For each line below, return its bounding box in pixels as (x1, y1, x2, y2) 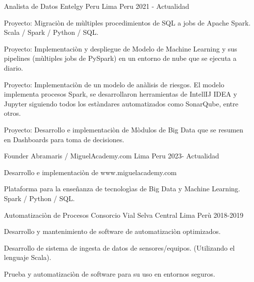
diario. (4, 62, 23, 73)
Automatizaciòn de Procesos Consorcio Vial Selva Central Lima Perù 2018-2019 (4, 209, 244, 220)
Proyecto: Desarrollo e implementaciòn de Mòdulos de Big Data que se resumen (4, 124, 244, 134)
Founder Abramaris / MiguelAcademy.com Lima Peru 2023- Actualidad (4, 151, 219, 161)
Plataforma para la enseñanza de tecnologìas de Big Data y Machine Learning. (4, 183, 240, 194)
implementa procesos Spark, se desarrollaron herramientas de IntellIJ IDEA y (4, 89, 237, 99)
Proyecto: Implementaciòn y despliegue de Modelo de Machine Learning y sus (4, 43, 237, 53)
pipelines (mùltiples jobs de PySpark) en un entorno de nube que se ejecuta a (4, 53, 237, 63)
